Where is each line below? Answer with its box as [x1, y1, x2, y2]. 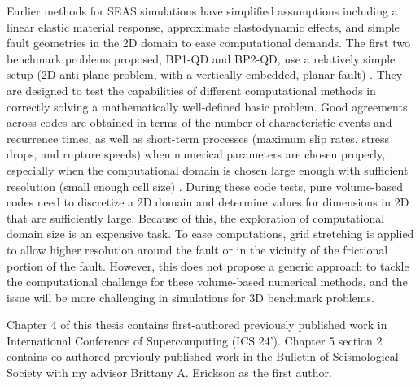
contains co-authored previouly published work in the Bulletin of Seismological [7, 348, 399, 365]
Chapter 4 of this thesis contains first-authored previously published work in [7, 316, 387, 333]
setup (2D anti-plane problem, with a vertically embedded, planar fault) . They [7, 66, 403, 83]
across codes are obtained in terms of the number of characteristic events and [7, 114, 392, 131]
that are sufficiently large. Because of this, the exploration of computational [7, 209, 385, 226]
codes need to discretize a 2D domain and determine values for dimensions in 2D [7, 193, 409, 210]
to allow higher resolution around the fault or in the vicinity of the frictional [7, 241, 388, 258]
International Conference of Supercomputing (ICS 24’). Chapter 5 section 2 [7, 332, 383, 349]
